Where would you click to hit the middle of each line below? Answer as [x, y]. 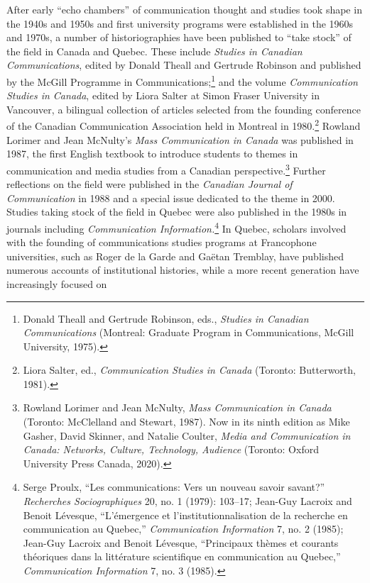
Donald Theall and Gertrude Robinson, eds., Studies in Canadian [166, 318]
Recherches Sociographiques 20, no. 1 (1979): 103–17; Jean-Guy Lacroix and [187, 501]
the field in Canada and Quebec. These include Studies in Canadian [154, 51]
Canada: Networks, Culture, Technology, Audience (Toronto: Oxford [171, 449]
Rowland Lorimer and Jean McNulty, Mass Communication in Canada [177, 407]
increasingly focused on [57, 283]
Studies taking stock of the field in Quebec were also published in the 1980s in [177, 212]
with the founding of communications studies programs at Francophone [162, 242]
